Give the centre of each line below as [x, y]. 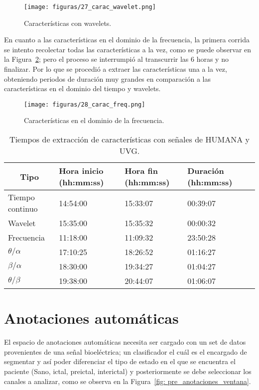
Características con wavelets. [68, 23]
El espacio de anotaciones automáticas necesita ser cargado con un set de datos [125, 342]
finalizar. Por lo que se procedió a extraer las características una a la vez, [116, 69]
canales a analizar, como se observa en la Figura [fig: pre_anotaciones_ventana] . [128, 381]
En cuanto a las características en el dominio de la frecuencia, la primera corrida [127, 40]
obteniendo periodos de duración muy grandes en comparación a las [107, 78]
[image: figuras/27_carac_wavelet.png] [90, 7]
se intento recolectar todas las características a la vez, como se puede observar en [128, 49]
